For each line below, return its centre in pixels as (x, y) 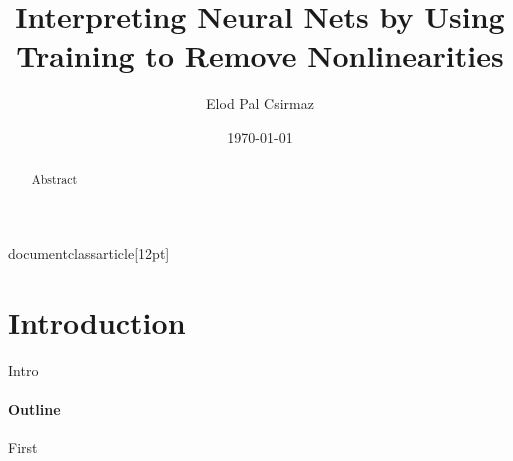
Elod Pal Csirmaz (260, 103)
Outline (34, 408)
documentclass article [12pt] (89, 252)
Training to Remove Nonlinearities (260, 55)
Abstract (54, 179)
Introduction (97, 321)
